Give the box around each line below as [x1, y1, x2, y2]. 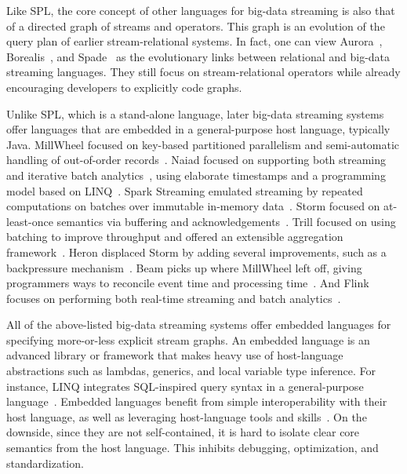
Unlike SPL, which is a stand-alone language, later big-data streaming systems [6, 105, 384, 122]
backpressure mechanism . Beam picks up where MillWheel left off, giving [6, 259, 362, 275]
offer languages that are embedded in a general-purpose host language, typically [6, 121, 391, 137]
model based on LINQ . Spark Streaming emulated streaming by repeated [6, 182, 363, 199]
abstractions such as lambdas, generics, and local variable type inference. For [6, 363, 376, 379]
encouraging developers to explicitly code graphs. [6, 78, 242, 95]
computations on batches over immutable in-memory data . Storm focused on [6, 198, 380, 214]
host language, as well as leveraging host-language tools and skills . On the [6, 408, 367, 425]
